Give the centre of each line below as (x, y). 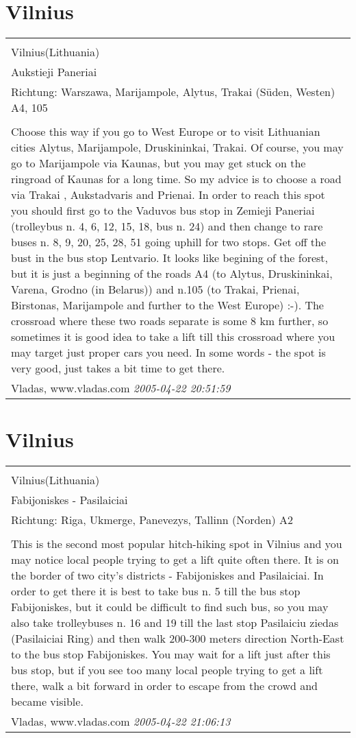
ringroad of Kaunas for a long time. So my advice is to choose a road (176, 179)
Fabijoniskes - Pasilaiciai (69, 500)
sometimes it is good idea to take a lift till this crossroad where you (173, 337)
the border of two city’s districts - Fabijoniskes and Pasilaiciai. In (167, 575)
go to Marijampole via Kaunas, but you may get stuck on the (158, 163)
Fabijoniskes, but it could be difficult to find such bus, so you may (170, 607)
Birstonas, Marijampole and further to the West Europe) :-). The (167, 305)
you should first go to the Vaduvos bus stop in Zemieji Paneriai (163, 211)
